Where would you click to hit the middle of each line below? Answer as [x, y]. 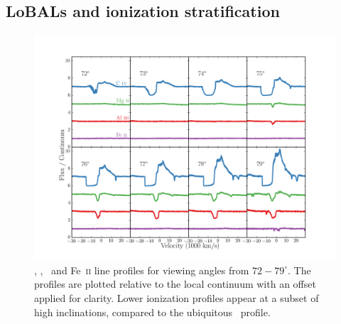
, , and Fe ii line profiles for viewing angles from [142, 270]
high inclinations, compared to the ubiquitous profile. [152, 312]
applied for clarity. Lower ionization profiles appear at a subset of [177, 297]
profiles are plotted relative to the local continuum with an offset [175, 284]
